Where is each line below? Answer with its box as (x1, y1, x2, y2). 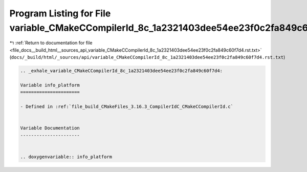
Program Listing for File (9, 8, 111, 19)
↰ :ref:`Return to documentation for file (9, 40, 93, 46)
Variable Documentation (20, 125, 80, 131)
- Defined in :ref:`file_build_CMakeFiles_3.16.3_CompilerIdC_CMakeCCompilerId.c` (20, 104, 234, 110)
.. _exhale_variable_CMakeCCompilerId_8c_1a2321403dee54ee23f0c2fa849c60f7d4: (20, 68, 223, 74)
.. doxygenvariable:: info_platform (20, 154, 113, 160)
